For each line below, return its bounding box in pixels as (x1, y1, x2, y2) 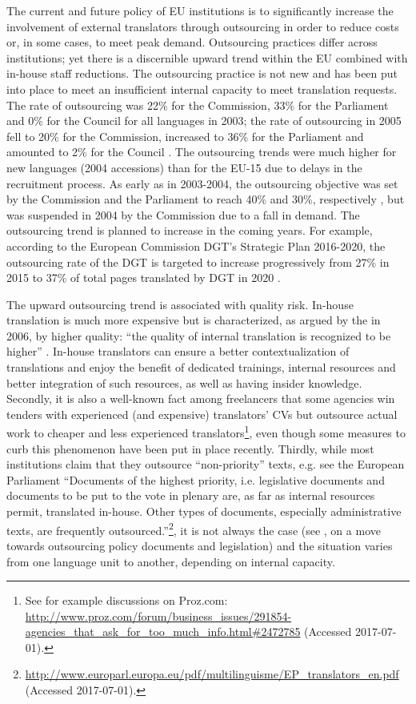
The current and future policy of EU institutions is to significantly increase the (6, 2, 394, 18)
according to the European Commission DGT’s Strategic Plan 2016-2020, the (6, 237, 386, 254)
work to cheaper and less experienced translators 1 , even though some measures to (6, 422, 406, 441)
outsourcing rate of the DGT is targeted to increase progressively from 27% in (6, 253, 390, 270)
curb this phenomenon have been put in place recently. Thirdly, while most (6, 440, 374, 457)
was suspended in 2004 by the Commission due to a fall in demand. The (6, 206, 360, 223)
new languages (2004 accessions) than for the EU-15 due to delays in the (6, 159, 362, 175)
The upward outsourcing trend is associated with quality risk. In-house (6, 296, 354, 312)
